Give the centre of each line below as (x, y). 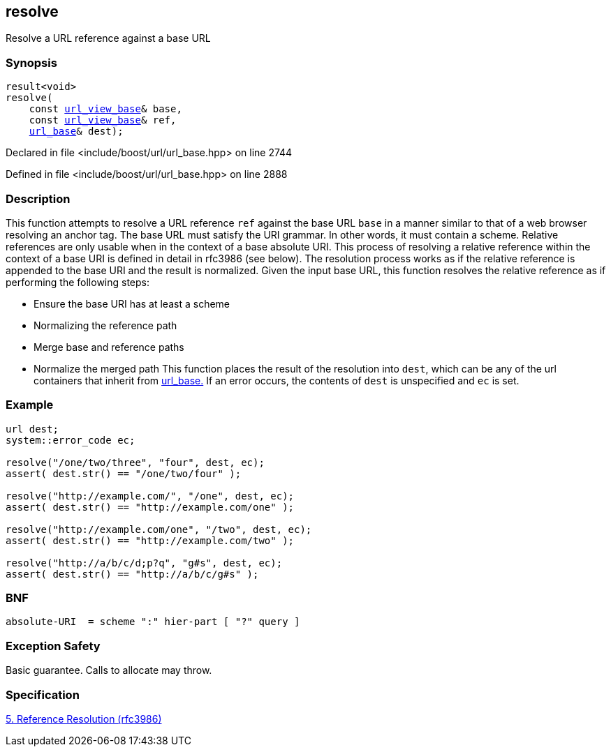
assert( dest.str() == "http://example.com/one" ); (150, 507)
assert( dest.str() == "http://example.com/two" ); (150, 540)
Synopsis (31, 62)
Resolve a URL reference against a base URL (108, 38)
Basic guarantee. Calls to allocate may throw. (109, 670)
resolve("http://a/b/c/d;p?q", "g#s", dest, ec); (144, 563)
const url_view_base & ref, (103, 120)
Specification (43, 694)
